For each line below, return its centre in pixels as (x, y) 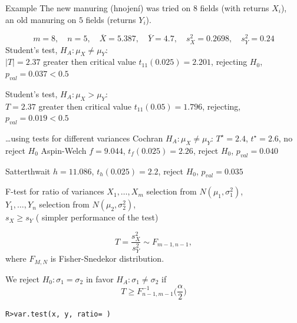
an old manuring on (41, 19)
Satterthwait (28, 171)
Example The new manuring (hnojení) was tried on (98, 8)
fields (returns (111, 19)
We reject (22, 278)
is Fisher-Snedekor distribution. (107, 258)
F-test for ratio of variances (55, 191)
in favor (100, 278)
